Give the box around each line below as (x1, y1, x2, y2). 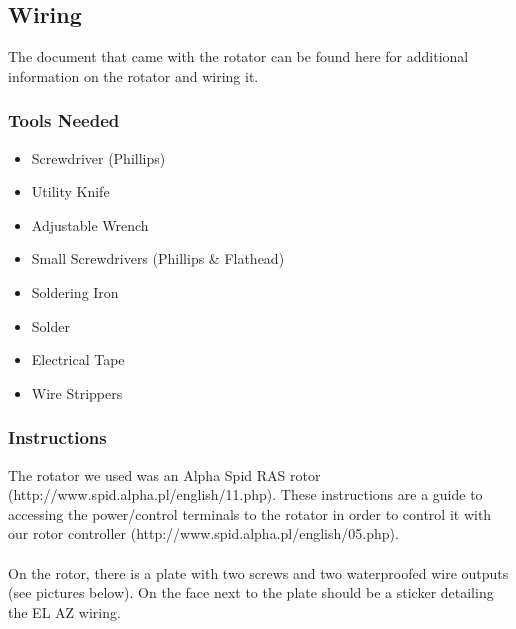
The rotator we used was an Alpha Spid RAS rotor (8, 464, 321, 485)
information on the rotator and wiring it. (8, 65, 259, 86)
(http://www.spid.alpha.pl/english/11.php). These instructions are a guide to (8, 484, 483, 505)
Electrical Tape (31, 349, 125, 370)
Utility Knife (31, 181, 110, 202)
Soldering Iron (31, 281, 119, 302)
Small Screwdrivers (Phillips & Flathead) (31, 248, 285, 269)
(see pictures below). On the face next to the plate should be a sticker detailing (8, 582, 494, 603)
